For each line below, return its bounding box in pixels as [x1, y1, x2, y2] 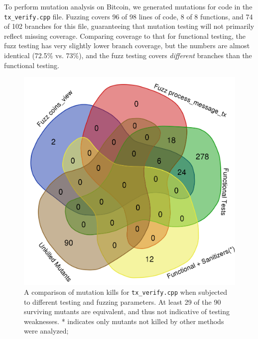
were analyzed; [24, 326, 69, 336]
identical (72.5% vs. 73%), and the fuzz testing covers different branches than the [4, 50, 252, 61]
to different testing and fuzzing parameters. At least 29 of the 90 [24, 296, 221, 307]
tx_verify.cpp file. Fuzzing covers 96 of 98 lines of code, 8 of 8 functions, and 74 [4, 11, 253, 21]
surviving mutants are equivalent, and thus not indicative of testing [24, 306, 230, 317]
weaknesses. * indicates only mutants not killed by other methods [24, 316, 224, 326]
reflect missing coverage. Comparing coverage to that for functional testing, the [4, 30, 246, 41]
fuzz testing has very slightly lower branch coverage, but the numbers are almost [4, 40, 250, 51]
